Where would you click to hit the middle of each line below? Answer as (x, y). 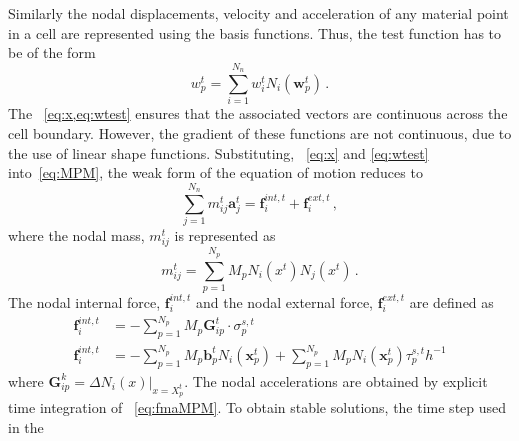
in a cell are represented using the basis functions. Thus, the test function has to (255, 32)
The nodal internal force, (84, 301)
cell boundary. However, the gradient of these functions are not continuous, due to (260, 132)
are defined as (451, 301)
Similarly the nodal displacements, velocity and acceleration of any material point (258, 13)
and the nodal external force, (284, 301)
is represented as (225, 235)
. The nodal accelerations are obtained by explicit (336, 380)
